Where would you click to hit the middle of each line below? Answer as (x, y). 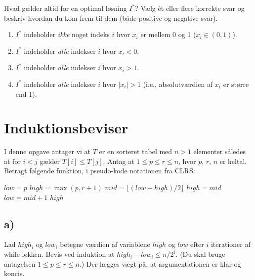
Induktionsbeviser (66, 128)
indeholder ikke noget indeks (67, 34)
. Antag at (119, 161)
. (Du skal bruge (200, 254)
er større (236, 84)
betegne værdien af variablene (105, 244)
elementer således (220, 151)
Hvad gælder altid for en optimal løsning (65, 8)
